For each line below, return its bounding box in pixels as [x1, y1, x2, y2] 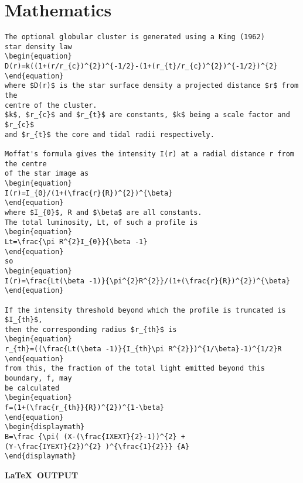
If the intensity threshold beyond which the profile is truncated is [5, 306, 286, 314]
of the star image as [5, 169, 89, 178]
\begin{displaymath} [5, 423, 85, 431]
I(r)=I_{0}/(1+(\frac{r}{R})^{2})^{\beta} [5, 189, 173, 197]
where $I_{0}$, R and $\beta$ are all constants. [5, 208, 202, 217]
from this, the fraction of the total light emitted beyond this [5, 364, 265, 373]
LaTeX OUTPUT [5, 469, 79, 481]
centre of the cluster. [5, 101, 97, 109]
